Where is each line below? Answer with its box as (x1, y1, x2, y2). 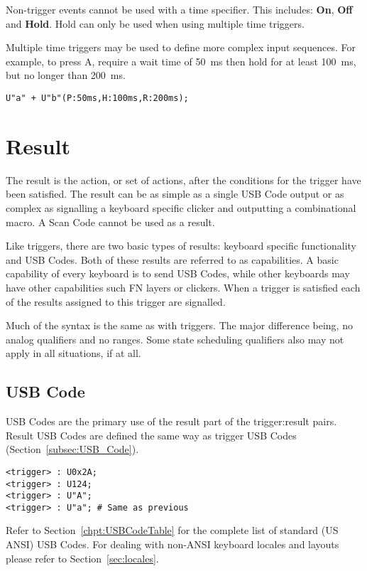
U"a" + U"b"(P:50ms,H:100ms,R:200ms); (6, 92, 189, 103)
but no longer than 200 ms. (6, 68, 126, 82)
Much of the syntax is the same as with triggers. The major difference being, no (6, 318, 353, 333)
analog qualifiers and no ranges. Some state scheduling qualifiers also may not (6, 331, 344, 346)
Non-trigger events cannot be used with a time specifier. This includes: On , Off (6, 2, 353, 16)
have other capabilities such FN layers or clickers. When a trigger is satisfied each (6, 279, 361, 294)
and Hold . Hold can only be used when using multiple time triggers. (6, 16, 305, 31)
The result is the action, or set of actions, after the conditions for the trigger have (6, 172, 361, 187)
